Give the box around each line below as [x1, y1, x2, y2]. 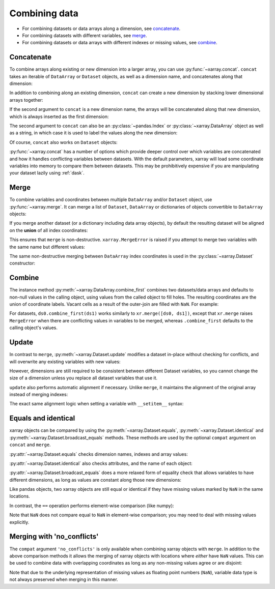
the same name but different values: [9, 244, 85, 250]
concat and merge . [9, 441, 51, 448]
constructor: [9, 260, 36, 267]
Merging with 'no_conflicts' [9, 532, 99, 541]
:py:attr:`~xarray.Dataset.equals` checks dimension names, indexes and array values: [9, 451, 188, 457]
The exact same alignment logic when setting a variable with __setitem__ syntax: [9, 401, 184, 407]
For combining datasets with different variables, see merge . [22, 32, 147, 38]
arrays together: [9, 97, 43, 103]
